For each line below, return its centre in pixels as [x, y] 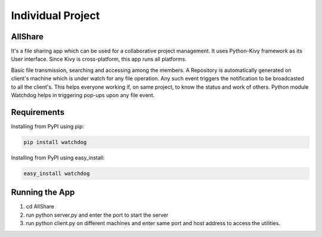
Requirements [38, 112]
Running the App [43, 193]
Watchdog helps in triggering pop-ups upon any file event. [83, 95]
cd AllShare [40, 207]
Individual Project [55, 15]
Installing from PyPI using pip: [48, 126]
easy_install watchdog [57, 173]
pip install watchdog [55, 142]
